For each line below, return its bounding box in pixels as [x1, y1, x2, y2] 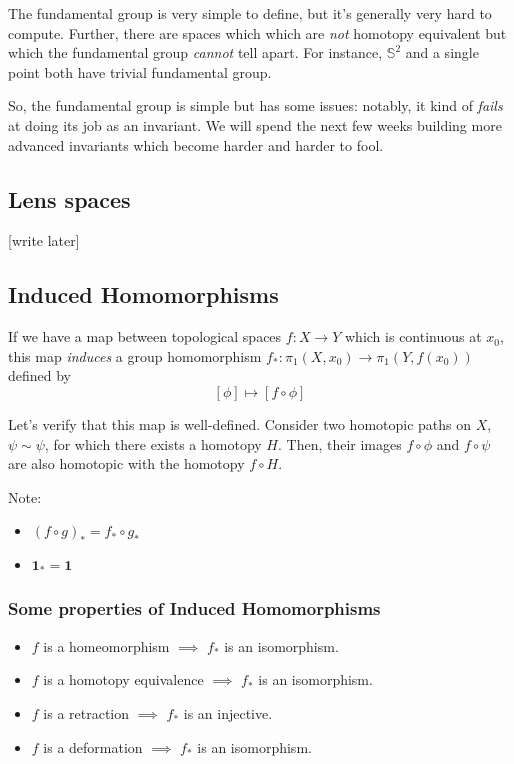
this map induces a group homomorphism [8, 345, 262, 366]
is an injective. [183, 702, 273, 723]
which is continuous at [345, 326, 482, 347]
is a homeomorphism [43, 635, 170, 656]
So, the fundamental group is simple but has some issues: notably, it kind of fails [8, 95, 503, 116]
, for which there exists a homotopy [44, 433, 262, 454]
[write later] [8, 230, 80, 251]
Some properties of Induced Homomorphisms [8, 596, 381, 621]
